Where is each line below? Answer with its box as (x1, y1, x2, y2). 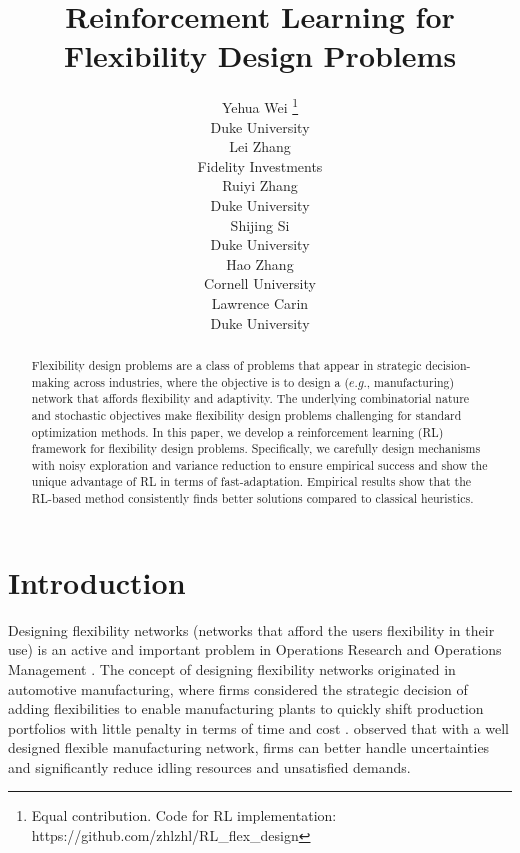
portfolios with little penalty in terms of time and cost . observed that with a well (8, 717, 509, 738)
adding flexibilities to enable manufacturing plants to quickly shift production (8, 698, 484, 719)
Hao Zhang (226, 253, 294, 274)
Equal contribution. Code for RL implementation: (31, 805, 337, 826)
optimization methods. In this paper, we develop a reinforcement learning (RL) (31, 423, 444, 440)
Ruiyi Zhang (222, 175, 298, 196)
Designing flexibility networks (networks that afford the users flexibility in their (8, 619, 495, 640)
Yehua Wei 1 (221, 94, 299, 117)
